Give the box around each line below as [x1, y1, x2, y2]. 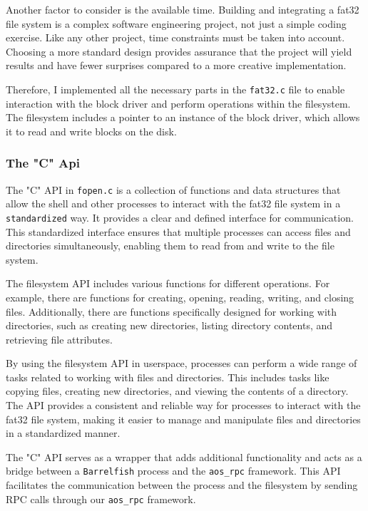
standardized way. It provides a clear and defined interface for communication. [6, 210, 354, 224]
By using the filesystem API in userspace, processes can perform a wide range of [6, 356, 357, 371]
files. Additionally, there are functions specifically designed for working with [6, 304, 337, 319]
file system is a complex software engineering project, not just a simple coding [6, 16, 347, 31]
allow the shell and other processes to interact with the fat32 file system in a [6, 196, 341, 211]
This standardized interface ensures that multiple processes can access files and [6, 224, 351, 239]
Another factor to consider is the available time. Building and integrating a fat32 [6, 2, 359, 16]
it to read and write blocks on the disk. [6, 123, 177, 138]
